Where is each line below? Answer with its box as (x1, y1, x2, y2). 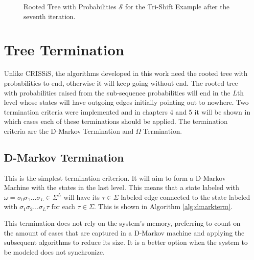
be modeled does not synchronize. (4, 246, 105, 257)
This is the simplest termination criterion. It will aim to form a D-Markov (4, 172, 226, 183)
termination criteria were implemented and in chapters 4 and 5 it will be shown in (4, 106, 251, 117)
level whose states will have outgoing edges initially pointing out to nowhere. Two (4, 97, 249, 107)
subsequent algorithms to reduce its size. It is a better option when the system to (4, 237, 248, 247)
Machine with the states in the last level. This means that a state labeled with (4, 182, 239, 192)
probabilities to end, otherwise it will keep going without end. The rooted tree (4, 77, 238, 88)
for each (51, 201, 75, 212)
